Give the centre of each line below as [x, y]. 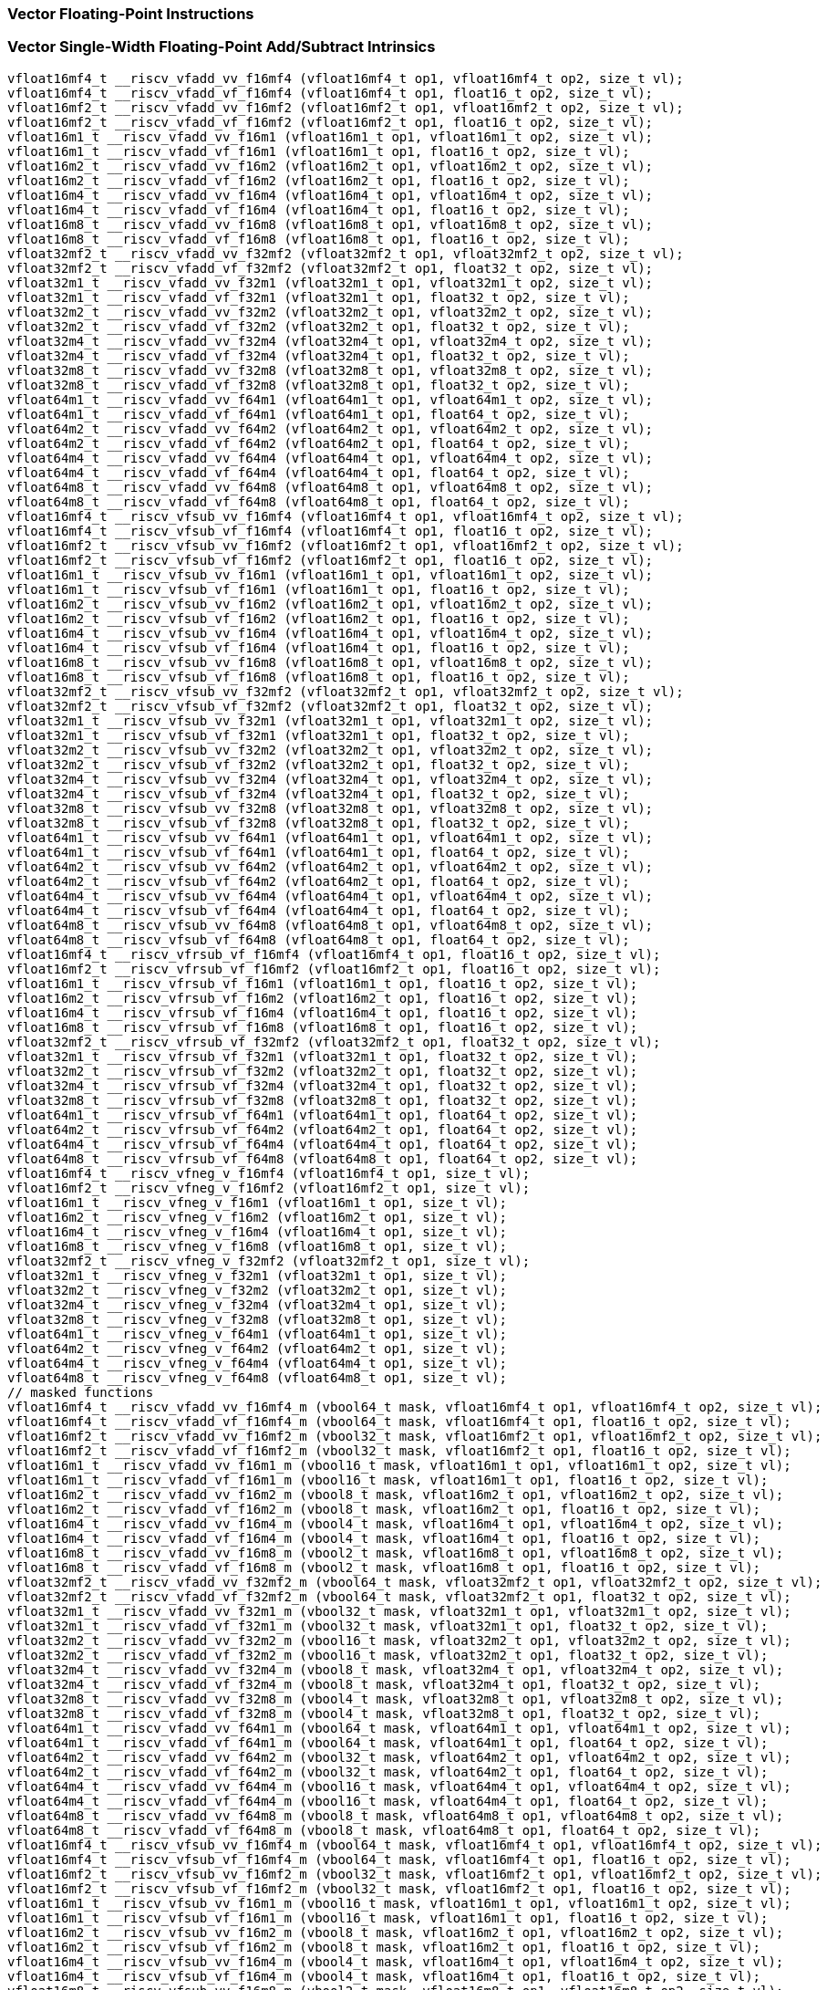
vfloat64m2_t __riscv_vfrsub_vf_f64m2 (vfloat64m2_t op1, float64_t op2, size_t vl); [323, 1129]
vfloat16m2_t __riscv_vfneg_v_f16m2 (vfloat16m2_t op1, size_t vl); [257, 1217]
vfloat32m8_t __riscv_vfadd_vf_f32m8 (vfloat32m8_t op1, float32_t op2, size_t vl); [319, 385]
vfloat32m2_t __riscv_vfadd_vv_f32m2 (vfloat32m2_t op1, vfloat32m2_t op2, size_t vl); [331, 312]
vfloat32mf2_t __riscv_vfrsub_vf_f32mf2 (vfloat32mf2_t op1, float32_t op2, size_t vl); [334, 1042]
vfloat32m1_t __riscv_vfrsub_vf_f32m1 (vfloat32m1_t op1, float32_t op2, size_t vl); [323, 1056]
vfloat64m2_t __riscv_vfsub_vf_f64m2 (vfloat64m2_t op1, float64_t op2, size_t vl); [319, 881]
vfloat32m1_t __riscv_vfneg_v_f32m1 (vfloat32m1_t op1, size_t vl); [257, 1275]
